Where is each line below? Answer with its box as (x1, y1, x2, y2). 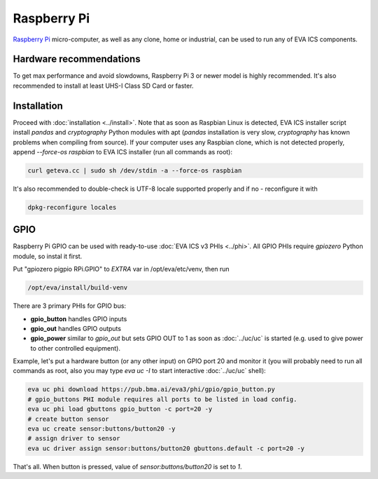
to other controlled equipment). (30, 344, 120, 352)
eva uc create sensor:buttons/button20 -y (27, 425, 176, 433)
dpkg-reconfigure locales (27, 203, 117, 211)
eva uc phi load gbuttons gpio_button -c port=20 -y (27, 405, 213, 413)
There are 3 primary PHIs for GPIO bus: (13, 302, 126, 310)
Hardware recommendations (13, 53, 141, 65)
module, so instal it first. (13, 252, 83, 260)
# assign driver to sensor (27, 435, 120, 443)
